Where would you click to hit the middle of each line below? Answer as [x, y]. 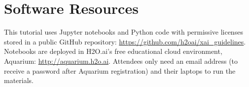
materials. [19, 80]
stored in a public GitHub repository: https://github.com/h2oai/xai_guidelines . [125, 41]
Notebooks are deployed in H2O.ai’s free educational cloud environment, [113, 51]
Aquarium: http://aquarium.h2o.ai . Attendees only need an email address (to [121, 61]
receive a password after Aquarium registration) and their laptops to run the [120, 70]
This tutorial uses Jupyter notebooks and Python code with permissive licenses [124, 32]
